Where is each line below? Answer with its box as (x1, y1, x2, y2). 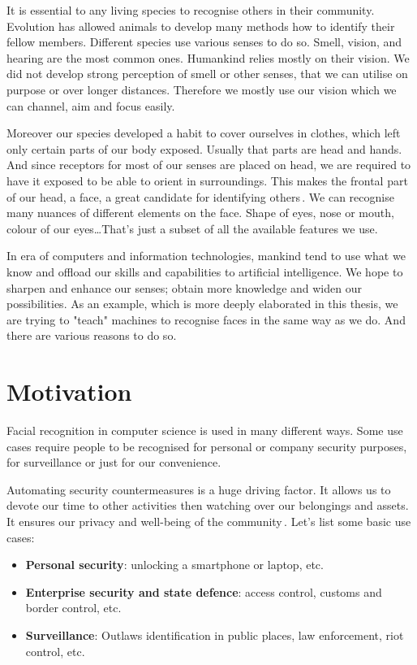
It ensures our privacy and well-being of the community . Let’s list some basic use (6, 512, 411, 529)
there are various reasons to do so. (6, 327, 177, 344)
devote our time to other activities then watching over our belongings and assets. (6, 497, 409, 514)
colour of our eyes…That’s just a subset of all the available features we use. (6, 219, 378, 237)
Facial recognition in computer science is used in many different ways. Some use (6, 422, 403, 438)
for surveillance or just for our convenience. (6, 454, 221, 471)
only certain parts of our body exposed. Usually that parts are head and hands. (6, 140, 402, 157)
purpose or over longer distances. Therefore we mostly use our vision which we (6, 80, 397, 98)
